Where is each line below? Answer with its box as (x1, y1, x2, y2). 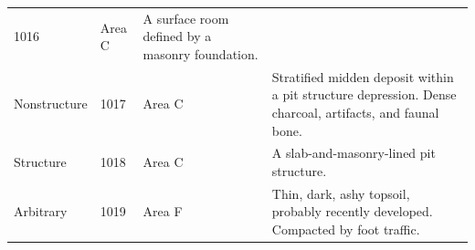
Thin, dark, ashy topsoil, (271, 183, 410, 203)
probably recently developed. (271, 202, 433, 221)
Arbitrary (14, 202, 68, 221)
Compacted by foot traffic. (271, 220, 420, 239)
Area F (142, 202, 183, 221)
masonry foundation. (142, 44, 259, 63)
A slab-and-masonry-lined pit (271, 143, 436, 162)
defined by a (142, 26, 212, 46)
